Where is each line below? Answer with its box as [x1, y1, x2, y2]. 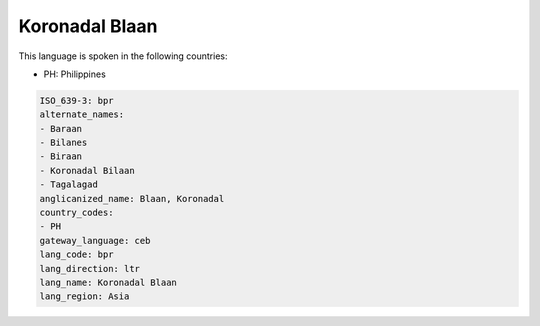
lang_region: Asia [39, 291, 130, 302]
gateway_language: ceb [39, 235, 151, 246]
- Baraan [39, 123, 83, 134]
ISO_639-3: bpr [39, 95, 114, 106]
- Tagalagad [39, 179, 99, 190]
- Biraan [39, 151, 83, 162]
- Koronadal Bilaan [39, 165, 135, 176]
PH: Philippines [43, 68, 107, 80]
